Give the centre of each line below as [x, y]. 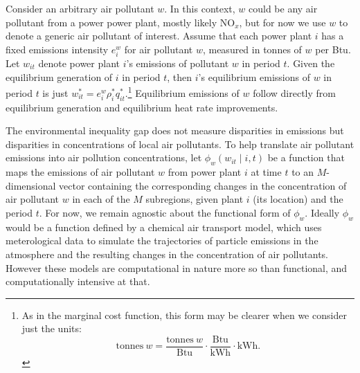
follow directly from [294, 92]
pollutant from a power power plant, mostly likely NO [120, 22]
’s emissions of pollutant [178, 63]
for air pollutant [159, 49]
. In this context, [200, 8]
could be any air [283, 8]
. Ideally [322, 212]
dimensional [31, 185]
